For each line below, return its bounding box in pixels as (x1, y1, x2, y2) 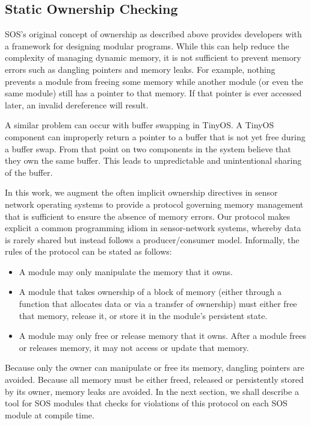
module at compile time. (5, 408, 94, 421)
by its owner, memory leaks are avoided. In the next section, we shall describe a (5, 385, 299, 397)
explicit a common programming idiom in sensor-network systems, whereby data (5, 222, 301, 234)
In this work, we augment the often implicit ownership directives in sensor (5, 186, 278, 199)
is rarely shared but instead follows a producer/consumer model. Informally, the (5, 233, 300, 246)
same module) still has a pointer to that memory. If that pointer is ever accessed (5, 87, 302, 99)
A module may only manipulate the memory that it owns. (19, 265, 233, 278)
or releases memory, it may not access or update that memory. (19, 341, 249, 353)
